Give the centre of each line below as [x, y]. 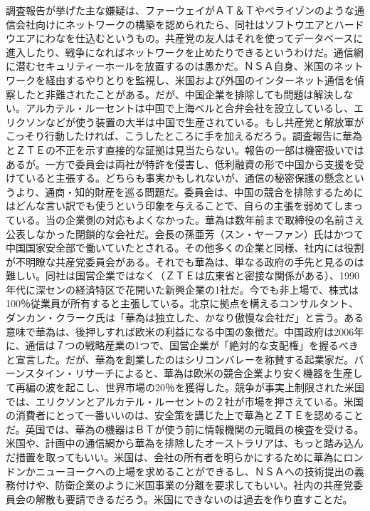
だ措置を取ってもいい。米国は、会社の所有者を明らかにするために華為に [175, 457]
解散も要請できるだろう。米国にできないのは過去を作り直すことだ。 [194, 499]
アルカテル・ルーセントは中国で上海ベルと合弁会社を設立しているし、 [190, 108]
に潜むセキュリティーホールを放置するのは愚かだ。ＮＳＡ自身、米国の [170, 66]
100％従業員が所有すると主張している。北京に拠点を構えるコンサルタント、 [182, 303]
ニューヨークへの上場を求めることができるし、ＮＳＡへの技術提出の [195, 471]
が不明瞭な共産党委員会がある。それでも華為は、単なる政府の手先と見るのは [185, 261]
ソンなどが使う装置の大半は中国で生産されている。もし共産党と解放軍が [195, 122]
